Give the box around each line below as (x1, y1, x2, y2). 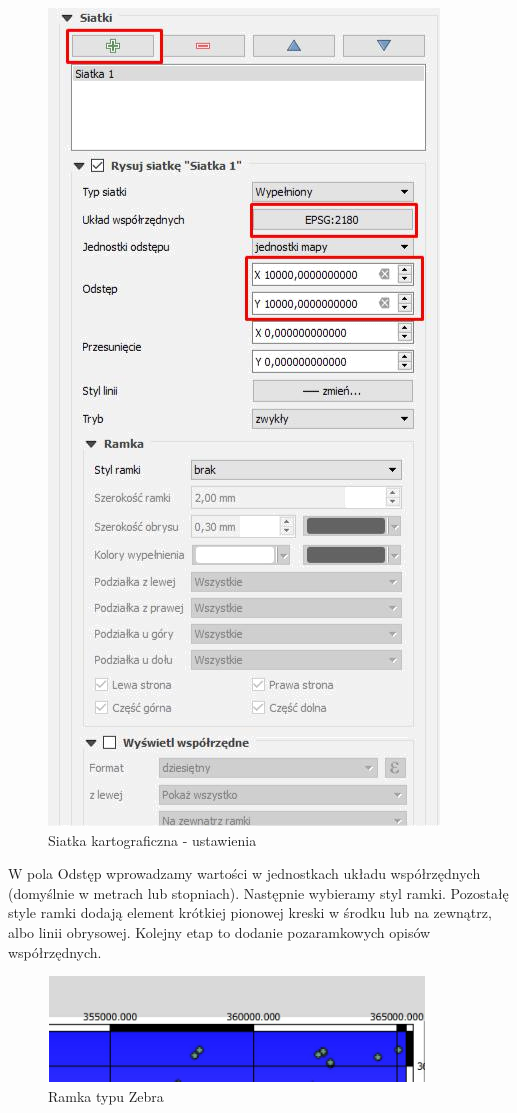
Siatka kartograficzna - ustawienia (48, 829, 257, 850)
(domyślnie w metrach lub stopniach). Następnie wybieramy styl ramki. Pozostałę (8, 882, 509, 903)
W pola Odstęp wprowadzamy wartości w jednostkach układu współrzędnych (8, 863, 481, 884)
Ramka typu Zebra (48, 1085, 164, 1106)
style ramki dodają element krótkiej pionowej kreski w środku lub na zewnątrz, (8, 902, 492, 923)
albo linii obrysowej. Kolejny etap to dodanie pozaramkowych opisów (8, 921, 431, 942)
